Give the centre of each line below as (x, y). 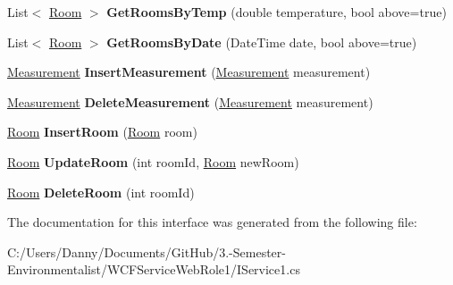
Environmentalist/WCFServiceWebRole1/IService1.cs (154, 269)
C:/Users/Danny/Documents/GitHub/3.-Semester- (147, 251)
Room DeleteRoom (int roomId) (101, 192)
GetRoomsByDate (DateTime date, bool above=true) (262, 42)
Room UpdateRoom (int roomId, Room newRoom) (153, 161)
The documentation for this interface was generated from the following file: (212, 222)
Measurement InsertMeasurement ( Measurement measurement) (189, 72)
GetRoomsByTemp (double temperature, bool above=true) (277, 12)
